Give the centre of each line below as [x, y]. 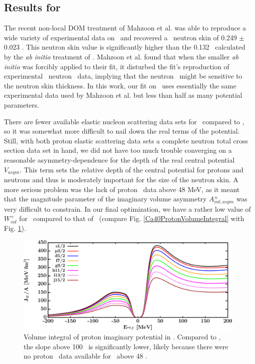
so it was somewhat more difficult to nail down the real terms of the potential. [122, 131]
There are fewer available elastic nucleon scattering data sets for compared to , [124, 121]
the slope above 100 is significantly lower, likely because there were [126, 346]
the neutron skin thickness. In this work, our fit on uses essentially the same [120, 85]
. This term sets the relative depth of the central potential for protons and [132, 169]
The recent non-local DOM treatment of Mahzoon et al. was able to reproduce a [125, 28]
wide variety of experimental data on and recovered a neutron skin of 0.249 [120, 37]
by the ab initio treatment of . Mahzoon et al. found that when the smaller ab [121, 56]
